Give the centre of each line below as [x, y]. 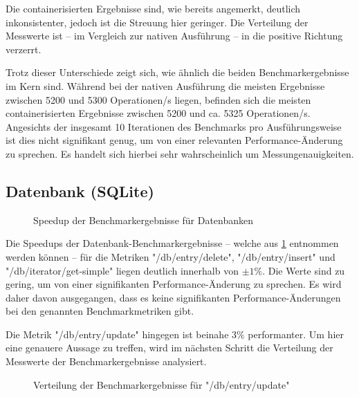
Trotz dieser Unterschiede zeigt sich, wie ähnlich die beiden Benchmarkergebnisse [177, 72]
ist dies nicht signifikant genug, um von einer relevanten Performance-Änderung [174, 140]
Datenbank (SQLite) [80, 191]
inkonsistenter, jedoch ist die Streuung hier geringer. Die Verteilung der [157, 22]
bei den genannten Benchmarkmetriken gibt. [100, 311]
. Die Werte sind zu [304, 270]
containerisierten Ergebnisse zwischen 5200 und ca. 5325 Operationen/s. [158, 113]
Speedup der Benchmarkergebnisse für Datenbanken [144, 220]
